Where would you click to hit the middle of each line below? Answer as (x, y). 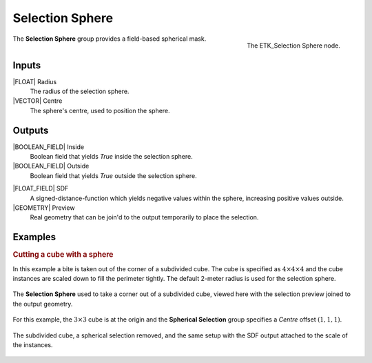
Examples (34, 237)
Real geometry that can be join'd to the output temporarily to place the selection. (144, 217)
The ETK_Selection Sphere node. (293, 46)
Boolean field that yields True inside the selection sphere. (111, 157)
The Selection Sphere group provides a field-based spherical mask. (110, 39)
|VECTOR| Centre (38, 101)
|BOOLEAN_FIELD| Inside (49, 147)
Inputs (27, 65)
